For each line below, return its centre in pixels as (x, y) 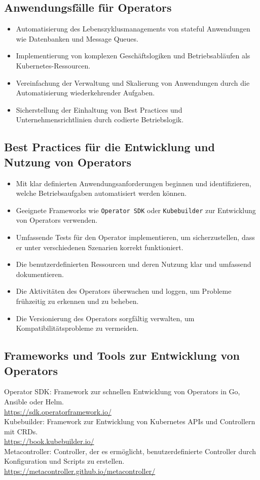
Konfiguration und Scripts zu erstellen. (64, 461)
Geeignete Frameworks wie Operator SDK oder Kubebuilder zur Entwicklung (136, 210)
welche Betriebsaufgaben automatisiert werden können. (101, 193)
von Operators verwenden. (57, 220)
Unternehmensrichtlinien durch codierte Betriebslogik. (100, 119)
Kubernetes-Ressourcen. (53, 65)
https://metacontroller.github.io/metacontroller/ (80, 471)
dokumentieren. (40, 274)
